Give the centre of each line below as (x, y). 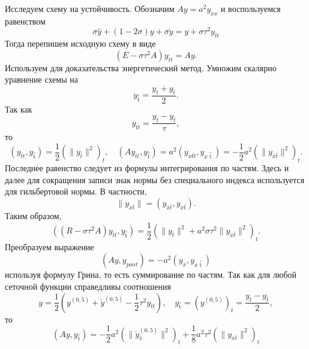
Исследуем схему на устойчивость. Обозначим (90, 8)
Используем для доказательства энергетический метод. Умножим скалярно (141, 67)
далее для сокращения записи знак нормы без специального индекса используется (155, 179)
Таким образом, (33, 215)
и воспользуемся (250, 8)
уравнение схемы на (41, 79)
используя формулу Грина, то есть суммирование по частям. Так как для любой (151, 274)
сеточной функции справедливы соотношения (88, 286)
